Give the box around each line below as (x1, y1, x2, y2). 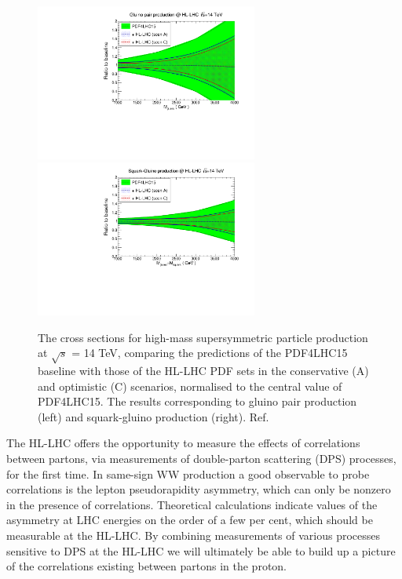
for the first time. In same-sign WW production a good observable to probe (6, 465, 370, 482)
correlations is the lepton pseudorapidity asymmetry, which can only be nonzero (6, 481, 391, 497)
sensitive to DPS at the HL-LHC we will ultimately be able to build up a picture (6, 542, 396, 559)
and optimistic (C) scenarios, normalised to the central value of (38, 377, 342, 394)
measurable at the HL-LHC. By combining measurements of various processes (6, 527, 381, 544)
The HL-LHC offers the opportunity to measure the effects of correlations (6, 435, 360, 451)
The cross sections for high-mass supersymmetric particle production (38, 329, 368, 345)
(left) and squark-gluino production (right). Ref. (38, 408, 269, 424)
